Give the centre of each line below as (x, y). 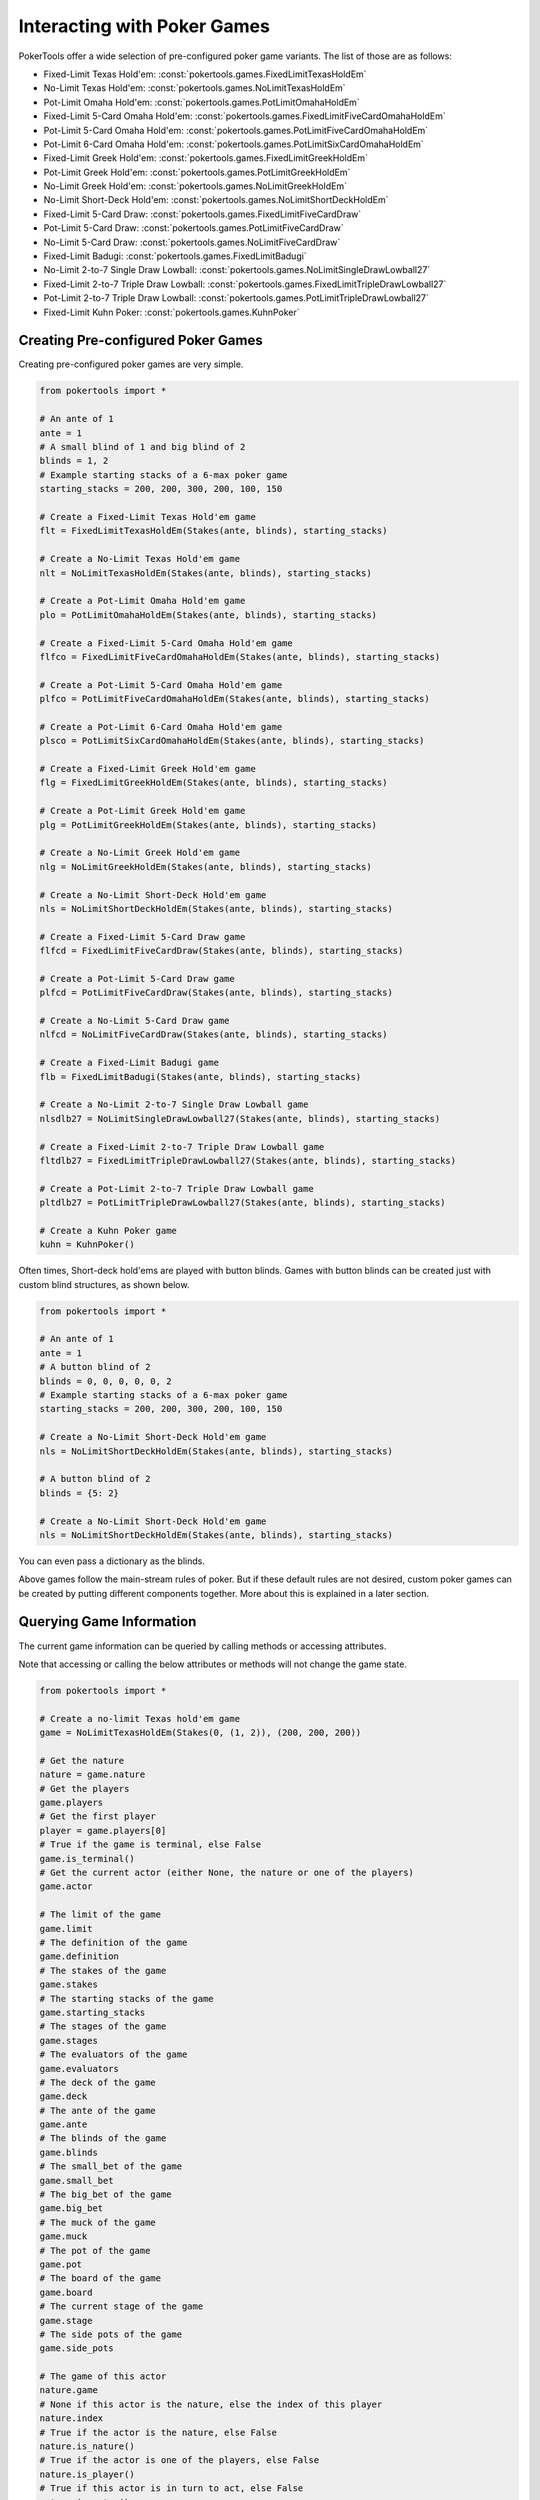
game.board (66, 2292)
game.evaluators (79, 2068)
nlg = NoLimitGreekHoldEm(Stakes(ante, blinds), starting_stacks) (205, 866)
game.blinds (69, 2152)
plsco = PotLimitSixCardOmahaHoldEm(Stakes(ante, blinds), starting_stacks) (232, 741)
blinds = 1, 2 (74, 461)
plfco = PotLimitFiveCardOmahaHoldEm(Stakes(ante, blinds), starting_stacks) (234, 699)
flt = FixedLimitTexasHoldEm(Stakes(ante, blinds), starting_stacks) (213, 531)
